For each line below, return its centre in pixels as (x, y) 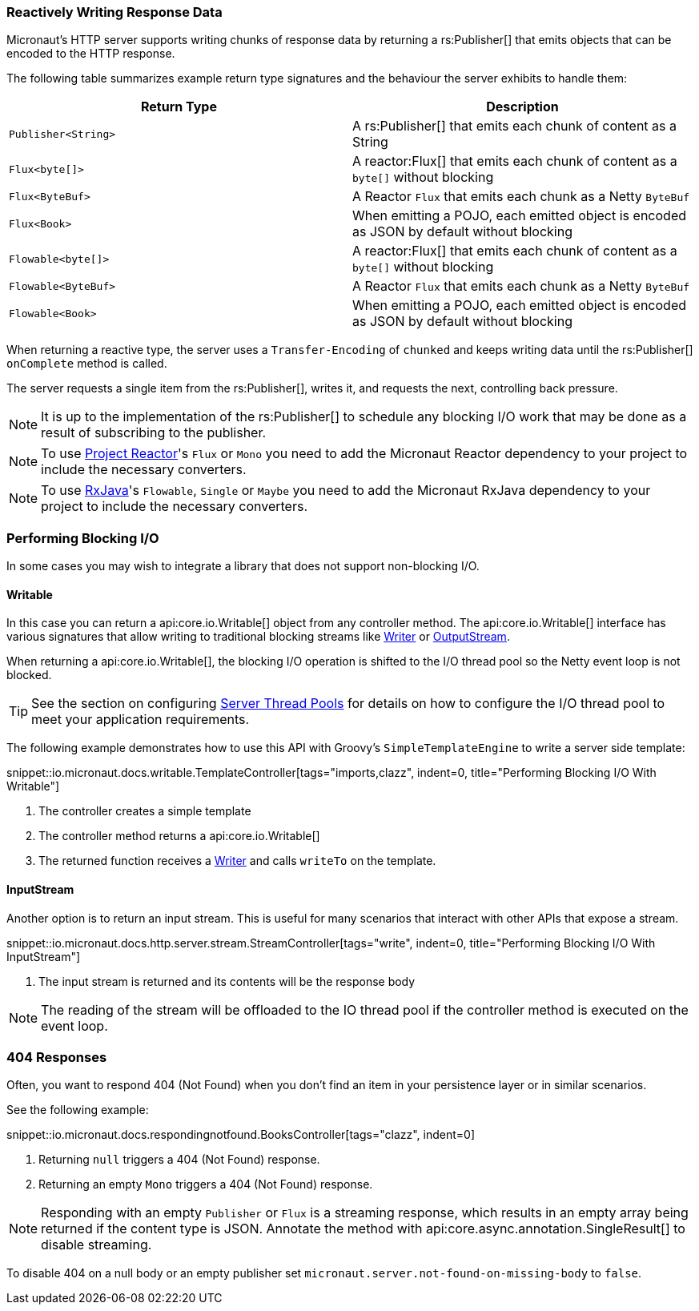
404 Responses (57, 1057)
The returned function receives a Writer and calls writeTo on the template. (237, 861)
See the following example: (78, 1110)
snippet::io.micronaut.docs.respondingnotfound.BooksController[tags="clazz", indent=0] (241, 1135)
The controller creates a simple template (145, 811)
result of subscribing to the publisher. (154, 433)
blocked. (29, 675)
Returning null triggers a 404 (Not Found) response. (179, 1160)
